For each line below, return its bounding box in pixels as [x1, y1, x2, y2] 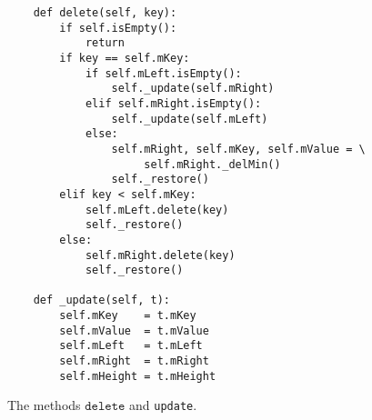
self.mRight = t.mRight [59, 355, 209, 368]
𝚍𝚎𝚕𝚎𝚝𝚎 [85, 400, 126, 414]
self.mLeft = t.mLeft [59, 339, 203, 353]
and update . [129, 395, 197, 415]
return [85, 36, 125, 50]
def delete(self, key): [33, 6, 177, 19]
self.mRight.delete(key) [85, 248, 236, 262]
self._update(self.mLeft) [111, 112, 268, 125]
